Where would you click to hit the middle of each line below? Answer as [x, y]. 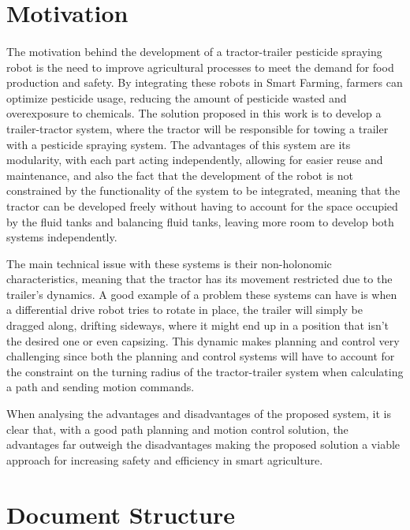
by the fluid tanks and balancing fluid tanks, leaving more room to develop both [200, 221]
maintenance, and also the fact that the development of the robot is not [180, 175]
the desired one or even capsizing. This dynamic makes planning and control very [203, 340]
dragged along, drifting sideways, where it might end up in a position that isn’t [198, 325]
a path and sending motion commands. [101, 387]
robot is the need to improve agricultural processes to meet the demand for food [200, 67]
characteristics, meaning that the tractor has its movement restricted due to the [199, 279]
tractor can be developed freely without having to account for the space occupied [202, 205]
